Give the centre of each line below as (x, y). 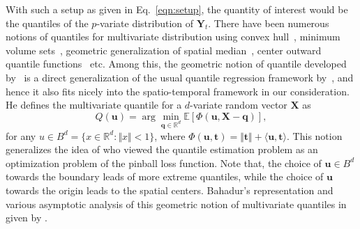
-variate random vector (239, 105)
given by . (27, 218)
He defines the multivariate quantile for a (94, 105)
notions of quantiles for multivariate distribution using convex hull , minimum (173, 37)
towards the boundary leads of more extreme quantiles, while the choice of (165, 176)
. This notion (315, 135)
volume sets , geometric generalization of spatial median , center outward (164, 50)
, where (170, 135)
